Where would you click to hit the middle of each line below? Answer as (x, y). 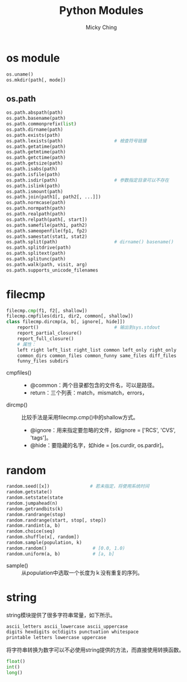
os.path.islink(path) (33, 186)
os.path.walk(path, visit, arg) (47, 264)
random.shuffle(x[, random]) (43, 537)
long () (14, 672)
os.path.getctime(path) (36, 158)
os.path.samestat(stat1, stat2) (47, 237)
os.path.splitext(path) (36, 254)
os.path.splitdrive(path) (39, 248)
